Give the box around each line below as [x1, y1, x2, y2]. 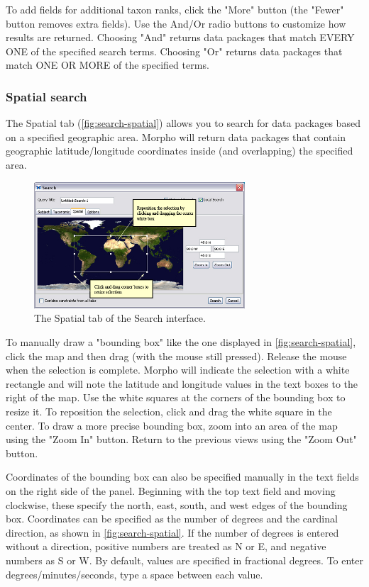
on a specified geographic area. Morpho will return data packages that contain [6, 129, 346, 144]
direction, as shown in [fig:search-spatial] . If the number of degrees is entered [6, 525, 339, 540]
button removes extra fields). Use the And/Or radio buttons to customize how [6, 16, 346, 30]
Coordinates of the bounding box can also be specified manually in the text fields [6, 469, 359, 484]
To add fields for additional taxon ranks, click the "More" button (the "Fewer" [6, 2, 344, 16]
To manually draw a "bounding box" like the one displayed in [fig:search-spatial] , [6, 335, 356, 350]
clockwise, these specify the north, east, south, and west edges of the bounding [6, 497, 348, 512]
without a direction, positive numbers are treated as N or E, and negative [6, 539, 326, 554]
